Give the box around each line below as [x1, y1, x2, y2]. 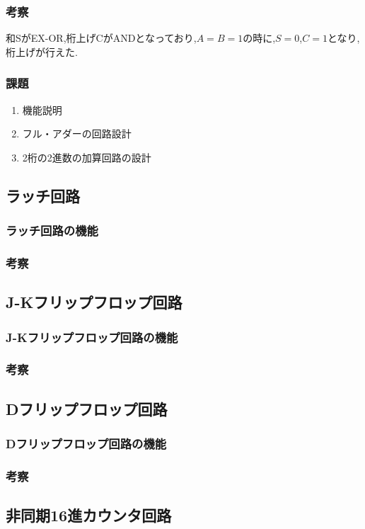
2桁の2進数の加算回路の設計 [22, 149, 151, 164]
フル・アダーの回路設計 [22, 126, 132, 141]
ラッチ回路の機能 [6, 222, 98, 239]
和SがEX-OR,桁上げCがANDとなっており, [6, 30, 197, 45]
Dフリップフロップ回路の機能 [6, 435, 167, 453]
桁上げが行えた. [6, 44, 78, 59]
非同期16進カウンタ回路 [6, 504, 172, 526]
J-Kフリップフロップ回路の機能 [6, 328, 178, 346]
